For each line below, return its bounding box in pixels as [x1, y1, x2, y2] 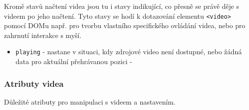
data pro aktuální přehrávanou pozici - [15, 56, 132, 67]
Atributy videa [4, 77, 64, 89]
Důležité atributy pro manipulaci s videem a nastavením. [4, 96, 176, 107]
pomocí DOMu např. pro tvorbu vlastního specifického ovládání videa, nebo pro [4, 20, 246, 31]
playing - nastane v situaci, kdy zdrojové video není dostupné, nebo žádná [15, 46, 242, 57]
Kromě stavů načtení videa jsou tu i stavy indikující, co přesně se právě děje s [4, 1, 239, 11]
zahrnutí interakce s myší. [4, 30, 82, 40]
